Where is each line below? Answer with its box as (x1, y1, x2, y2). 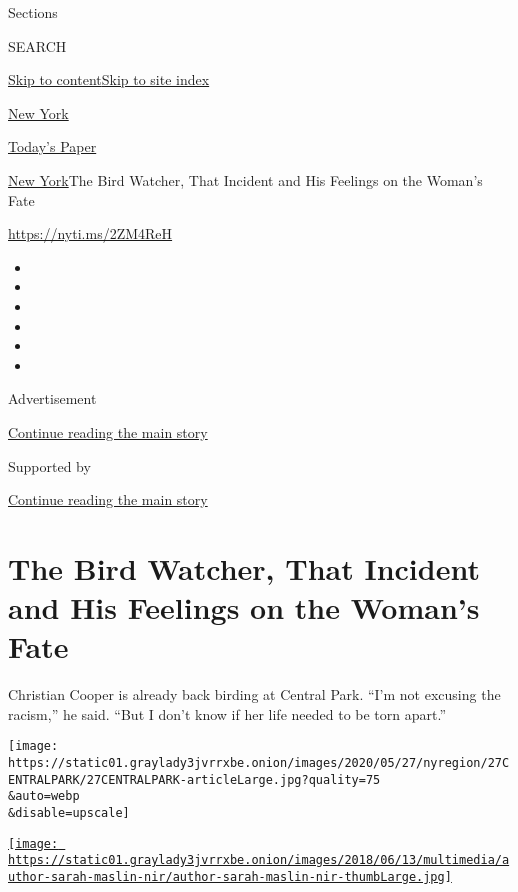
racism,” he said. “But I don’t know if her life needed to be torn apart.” (8, 703, 447, 724)
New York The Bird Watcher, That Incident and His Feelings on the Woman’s (8, 169, 483, 190)
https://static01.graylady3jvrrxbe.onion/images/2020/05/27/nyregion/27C (8, 756, 510, 771)
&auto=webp (8, 789, 80, 804)
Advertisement (8, 388, 97, 409)
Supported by (8, 455, 91, 476)
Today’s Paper (8, 136, 97, 157)
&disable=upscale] (8, 806, 130, 820)
